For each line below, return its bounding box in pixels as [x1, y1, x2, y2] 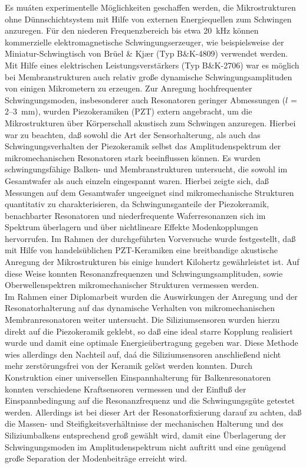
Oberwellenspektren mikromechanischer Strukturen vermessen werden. [5, 279, 259, 291]
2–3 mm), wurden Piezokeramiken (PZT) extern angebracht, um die [5, 105, 252, 117]
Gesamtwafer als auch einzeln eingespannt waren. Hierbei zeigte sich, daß [5, 174, 269, 186]
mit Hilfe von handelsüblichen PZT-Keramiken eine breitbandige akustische [5, 244, 278, 256]
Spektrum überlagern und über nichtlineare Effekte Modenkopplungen [5, 221, 258, 233]
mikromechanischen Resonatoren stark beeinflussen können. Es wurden [5, 151, 261, 163]
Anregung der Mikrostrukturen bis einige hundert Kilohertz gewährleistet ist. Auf [5, 256, 300, 268]
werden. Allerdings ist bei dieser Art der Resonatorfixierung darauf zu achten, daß [5, 405, 302, 418]
